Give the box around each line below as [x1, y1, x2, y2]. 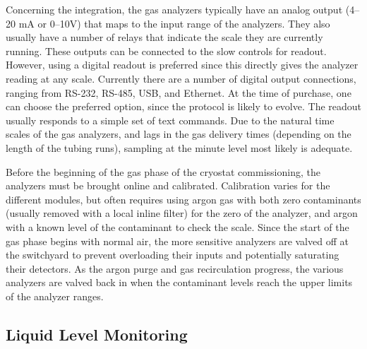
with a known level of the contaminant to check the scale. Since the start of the [6, 219, 349, 234]
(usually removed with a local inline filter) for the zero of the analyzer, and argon [6, 206, 358, 220]
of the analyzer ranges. [6, 288, 104, 303]
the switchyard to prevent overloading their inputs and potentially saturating [6, 247, 339, 262]
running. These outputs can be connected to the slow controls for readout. [6, 43, 327, 58]
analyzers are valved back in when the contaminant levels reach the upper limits [6, 275, 353, 290]
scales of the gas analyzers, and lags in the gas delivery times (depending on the [6, 126, 351, 141]
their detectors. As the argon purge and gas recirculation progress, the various [6, 261, 344, 276]
